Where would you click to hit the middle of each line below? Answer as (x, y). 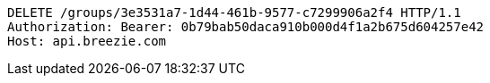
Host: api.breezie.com (87, 41)
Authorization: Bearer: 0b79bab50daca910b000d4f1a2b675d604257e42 (246, 27)
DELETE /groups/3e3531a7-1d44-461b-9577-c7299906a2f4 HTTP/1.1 (234, 12)
